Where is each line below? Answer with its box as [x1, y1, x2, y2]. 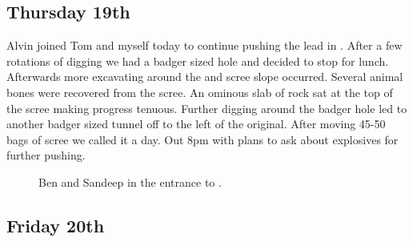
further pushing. [6, 147, 86, 163]
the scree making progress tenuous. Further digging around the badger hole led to [6, 99, 407, 116]
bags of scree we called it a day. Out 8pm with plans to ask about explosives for [6, 131, 399, 147]
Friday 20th [6, 212, 105, 237]
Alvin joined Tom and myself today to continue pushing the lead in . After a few [6, 37, 403, 54]
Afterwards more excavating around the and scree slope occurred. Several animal [6, 68, 403, 85]
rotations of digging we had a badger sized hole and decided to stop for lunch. [6, 52, 389, 69]
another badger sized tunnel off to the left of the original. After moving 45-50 [6, 115, 386, 132]
